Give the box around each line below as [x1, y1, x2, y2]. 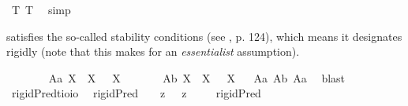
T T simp [11, 2, 71, 17]
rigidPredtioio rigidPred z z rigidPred [11, 85, 261, 101]
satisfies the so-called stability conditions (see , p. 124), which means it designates [6, 27, 402, 44]
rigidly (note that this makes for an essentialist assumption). [6, 43, 300, 60]
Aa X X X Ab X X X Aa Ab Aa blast [48, 69, 346, 86]
